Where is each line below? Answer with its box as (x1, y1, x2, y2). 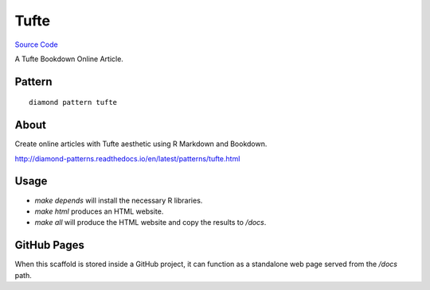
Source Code (14, 40, 59, 49)
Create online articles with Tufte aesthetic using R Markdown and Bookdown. (14, 139, 268, 149)
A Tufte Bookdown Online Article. (14, 54, 123, 64)
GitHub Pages (14, 238, 85, 252)
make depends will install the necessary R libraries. (34, 195, 203, 205)
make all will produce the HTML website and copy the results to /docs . (34, 218, 267, 227)
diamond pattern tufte (29, 98, 118, 107)
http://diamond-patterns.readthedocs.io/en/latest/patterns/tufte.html (14, 153, 240, 163)
